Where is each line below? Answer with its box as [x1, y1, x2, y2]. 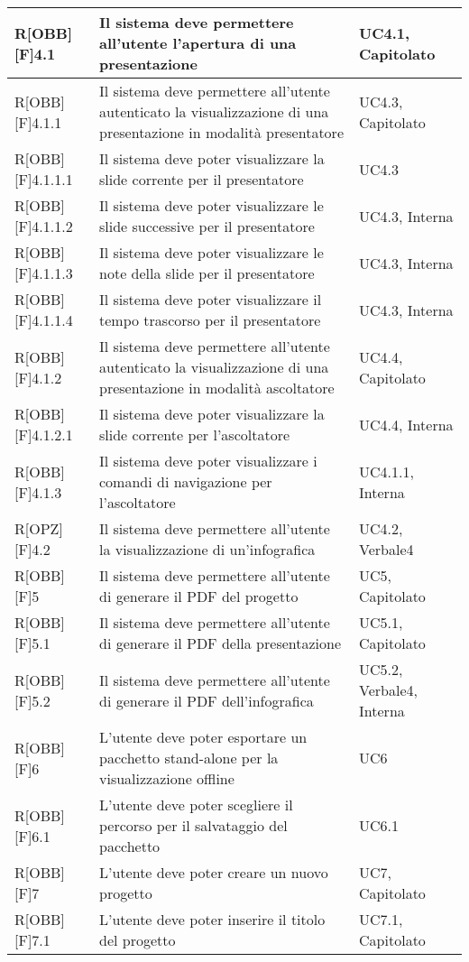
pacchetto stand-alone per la [99, 747, 279, 768]
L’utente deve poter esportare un [99, 726, 308, 747]
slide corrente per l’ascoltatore [99, 424, 290, 445]
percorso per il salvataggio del [99, 815, 288, 836]
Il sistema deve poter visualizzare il [99, 289, 322, 310]
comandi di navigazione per [99, 471, 272, 492]
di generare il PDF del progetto [99, 586, 299, 606]
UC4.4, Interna [359, 413, 454, 435]
